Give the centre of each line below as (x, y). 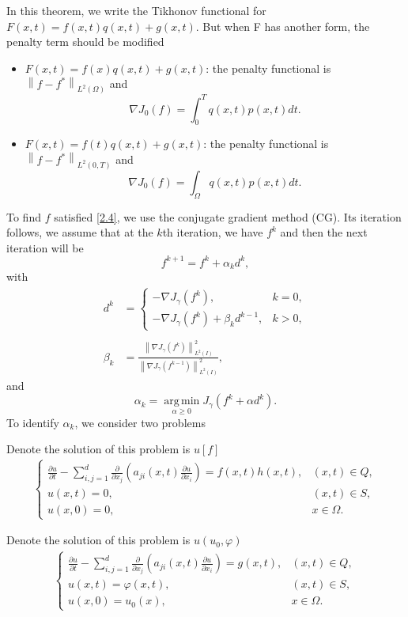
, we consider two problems (140, 422)
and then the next (324, 232)
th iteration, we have (213, 232)
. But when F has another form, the (283, 26)
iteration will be (45, 247)
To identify (33, 422)
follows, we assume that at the (80, 232)
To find (24, 216)
